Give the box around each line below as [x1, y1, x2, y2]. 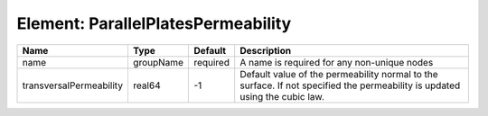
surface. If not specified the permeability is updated [239, 79, 461, 92]
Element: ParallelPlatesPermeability [16, 13, 292, 33]
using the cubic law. [239, 90, 325, 103]
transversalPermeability [22, 79, 124, 92]
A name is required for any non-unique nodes [239, 56, 434, 68]
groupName [132, 56, 184, 68]
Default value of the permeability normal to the [239, 67, 438, 80]
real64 [132, 79, 162, 92]
